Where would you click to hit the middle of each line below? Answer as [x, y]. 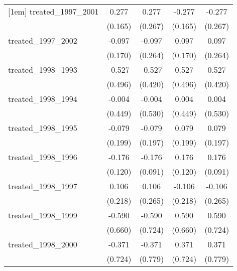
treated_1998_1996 [43, 157]
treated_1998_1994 [43, 99]
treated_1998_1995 [43, 128]
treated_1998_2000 [43, 244]
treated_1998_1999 [43, 215]
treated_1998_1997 [43, 186]
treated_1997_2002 [43, 40]
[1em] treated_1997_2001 [53, 11]
